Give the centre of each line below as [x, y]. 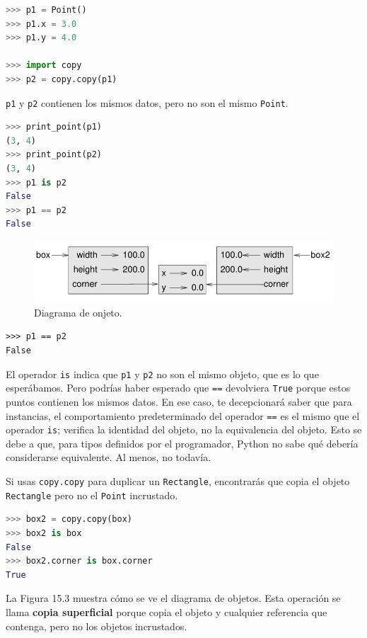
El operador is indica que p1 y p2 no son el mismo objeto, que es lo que [162, 374]
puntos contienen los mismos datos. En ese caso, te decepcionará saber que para [179, 401]
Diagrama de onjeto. [78, 312]
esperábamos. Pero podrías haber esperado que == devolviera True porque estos [178, 388]
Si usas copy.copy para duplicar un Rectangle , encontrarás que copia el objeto [178, 481]
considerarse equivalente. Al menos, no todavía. [109, 457]
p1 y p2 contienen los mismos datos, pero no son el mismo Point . [147, 102]
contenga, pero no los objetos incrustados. [97, 626]
